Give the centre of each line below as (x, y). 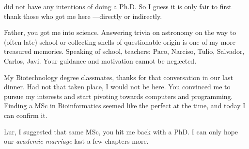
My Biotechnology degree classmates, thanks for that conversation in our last (118, 77)
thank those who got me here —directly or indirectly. (83, 16)
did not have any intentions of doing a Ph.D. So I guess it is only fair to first (118, 6)
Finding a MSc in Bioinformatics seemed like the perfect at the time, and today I (125, 106)
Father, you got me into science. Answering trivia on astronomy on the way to (120, 32)
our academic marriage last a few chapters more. (76, 141)
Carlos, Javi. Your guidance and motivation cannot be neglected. (100, 60)
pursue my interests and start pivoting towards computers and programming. (118, 96)
